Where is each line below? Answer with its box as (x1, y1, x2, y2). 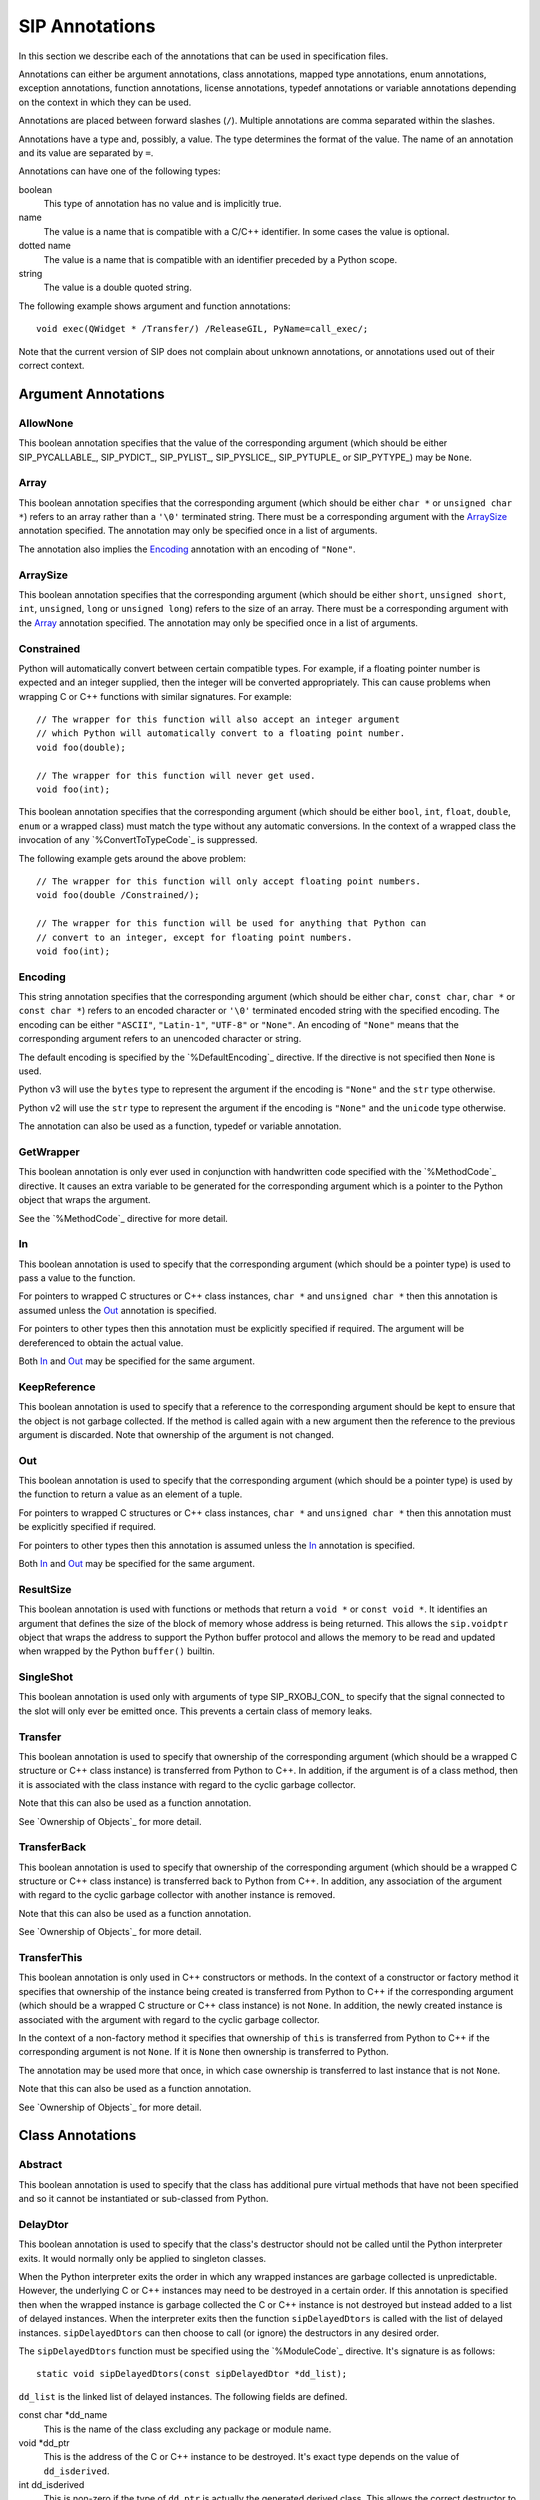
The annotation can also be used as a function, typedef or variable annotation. (18, 1120, 342, 1132)
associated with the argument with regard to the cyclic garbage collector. (18, 2013, 320, 2025)
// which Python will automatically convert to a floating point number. (36, 728, 406, 739)
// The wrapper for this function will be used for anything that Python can (36, 918, 427, 929)
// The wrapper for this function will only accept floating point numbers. (36, 875, 422, 887)
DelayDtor (18, 2217, 69, 2231)
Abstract (18, 2158, 63, 2172)
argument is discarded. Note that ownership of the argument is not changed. (18, 1428, 335, 1440)
